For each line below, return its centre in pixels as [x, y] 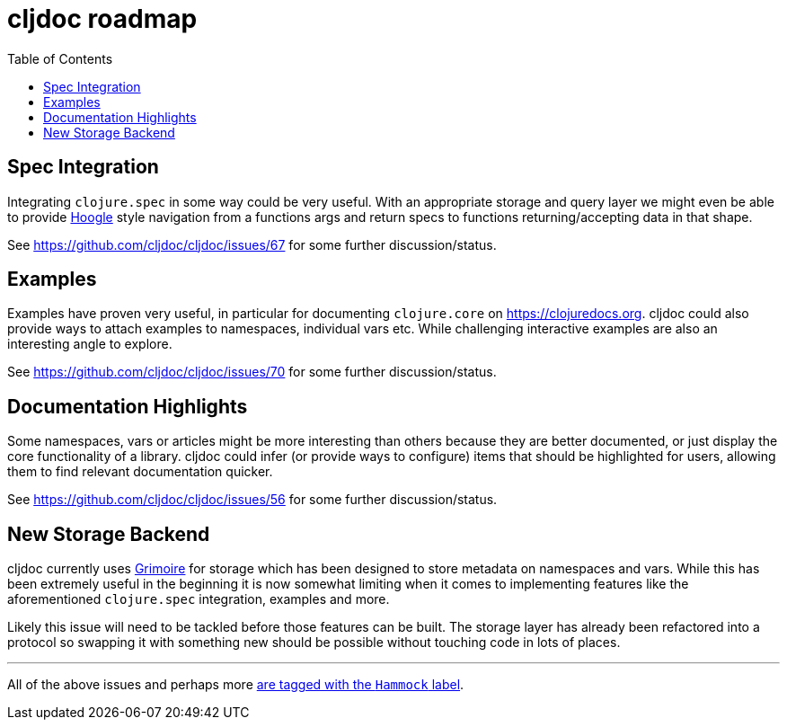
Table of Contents [60, 58]
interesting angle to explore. [90, 344]
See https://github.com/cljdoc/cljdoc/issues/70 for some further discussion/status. [252, 372]
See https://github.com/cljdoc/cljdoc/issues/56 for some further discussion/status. [252, 500]
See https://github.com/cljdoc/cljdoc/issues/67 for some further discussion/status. [252, 244]
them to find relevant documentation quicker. [140, 472]
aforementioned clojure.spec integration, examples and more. [199, 599]
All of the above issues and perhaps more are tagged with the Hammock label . [236, 685]
